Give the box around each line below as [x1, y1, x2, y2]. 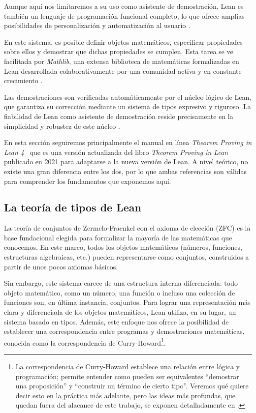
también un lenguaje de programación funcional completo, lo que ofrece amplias [4, 10, 245, 21]
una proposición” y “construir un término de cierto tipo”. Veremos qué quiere [15, 381, 249, 391]
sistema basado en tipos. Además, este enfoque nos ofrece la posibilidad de [4, 316, 229, 326]
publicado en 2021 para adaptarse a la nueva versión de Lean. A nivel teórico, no [4, 156, 248, 167]
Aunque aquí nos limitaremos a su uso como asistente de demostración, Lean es [4, 1, 244, 11]
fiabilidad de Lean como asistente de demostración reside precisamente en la [4, 111, 233, 121]
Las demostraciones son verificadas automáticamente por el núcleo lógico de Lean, [4, 91, 252, 102]
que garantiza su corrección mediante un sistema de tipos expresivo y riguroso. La [4, 101, 251, 112]
